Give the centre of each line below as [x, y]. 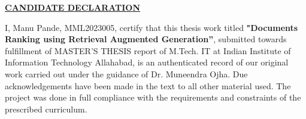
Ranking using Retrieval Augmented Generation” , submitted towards [146, 39]
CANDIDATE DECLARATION [73, 7]
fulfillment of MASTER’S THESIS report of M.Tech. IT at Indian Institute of [148, 50]
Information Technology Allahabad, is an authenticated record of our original [147, 62]
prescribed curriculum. [46, 109]
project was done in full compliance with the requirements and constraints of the [153, 97]
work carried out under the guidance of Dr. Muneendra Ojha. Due [126, 73]
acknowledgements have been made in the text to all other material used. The [148, 85]
